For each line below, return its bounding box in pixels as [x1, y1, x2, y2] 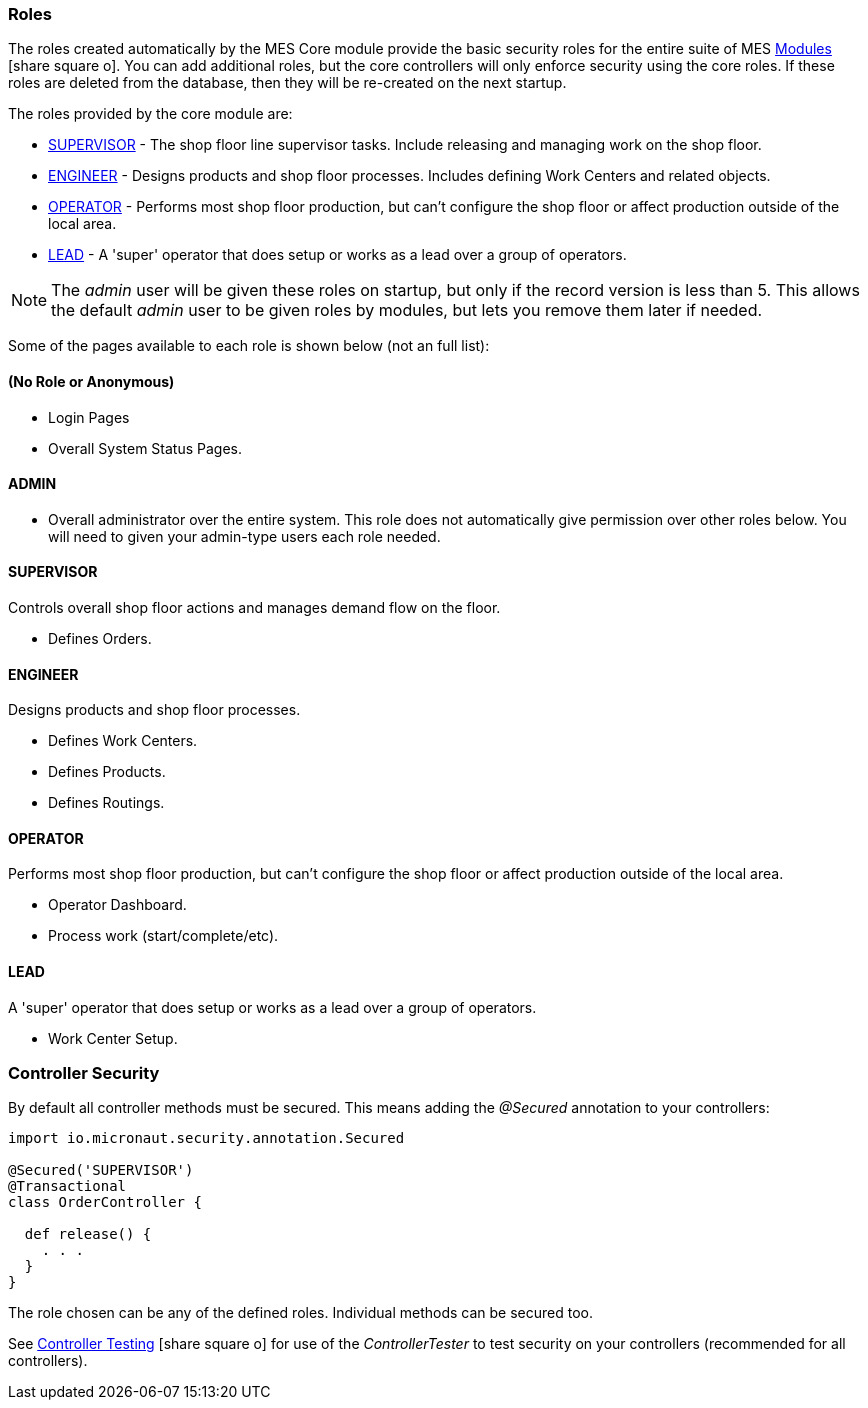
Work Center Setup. [48, 1029, 178, 1047]
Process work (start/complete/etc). [48, 927, 279, 945]
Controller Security [8, 1063, 160, 1084]
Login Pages [48, 408, 130, 426]
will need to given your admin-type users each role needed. [48, 527, 441, 545]
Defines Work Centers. [48, 732, 198, 750]
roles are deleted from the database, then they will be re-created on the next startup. [8, 74, 567, 92]
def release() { [24, 1226, 152, 1243]
